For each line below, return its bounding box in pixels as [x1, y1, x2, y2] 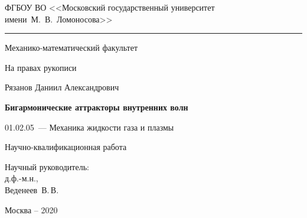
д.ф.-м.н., [5, 172, 38, 184]
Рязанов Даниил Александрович [5, 81, 119, 93]
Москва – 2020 [5, 203, 58, 216]
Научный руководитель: [5, 160, 89, 173]
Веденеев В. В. [5, 183, 59, 196]
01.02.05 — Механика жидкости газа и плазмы [5, 121, 174, 133]
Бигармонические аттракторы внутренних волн [5, 100, 188, 113]
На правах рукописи [5, 61, 77, 73]
